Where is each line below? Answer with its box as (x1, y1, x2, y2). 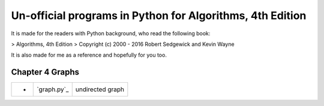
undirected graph (75, 85, 125, 93)
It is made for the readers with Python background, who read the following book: (11, 30, 211, 37)
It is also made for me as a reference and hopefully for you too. (11, 51, 167, 59)
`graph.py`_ (37, 85, 69, 93)
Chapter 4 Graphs (11, 67, 80, 77)
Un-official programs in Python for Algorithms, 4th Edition (11, 9, 307, 22)
